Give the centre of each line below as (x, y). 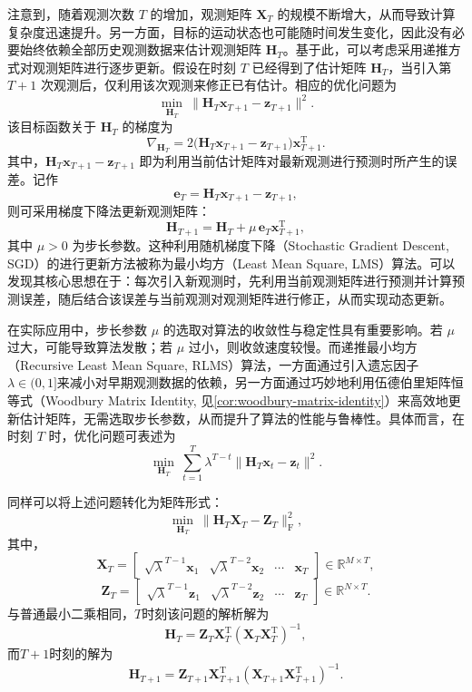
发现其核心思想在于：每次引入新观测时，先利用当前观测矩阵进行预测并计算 (230, 281)
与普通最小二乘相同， (71, 614)
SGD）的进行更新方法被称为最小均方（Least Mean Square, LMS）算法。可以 (231, 263)
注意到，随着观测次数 (71, 14)
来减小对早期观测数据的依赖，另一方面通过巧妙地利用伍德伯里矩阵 (254, 382)
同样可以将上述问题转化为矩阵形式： (115, 501)
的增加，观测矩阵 (201, 14)
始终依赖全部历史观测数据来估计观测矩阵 (140, 49)
